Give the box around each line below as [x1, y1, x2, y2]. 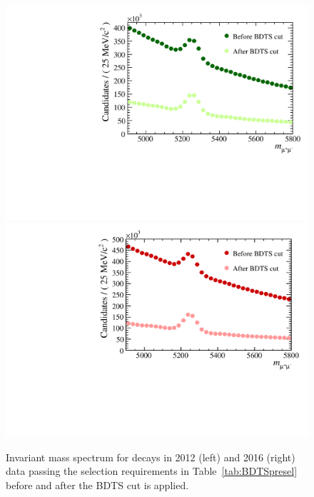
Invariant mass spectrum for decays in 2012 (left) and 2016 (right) [6, 449, 295, 464]
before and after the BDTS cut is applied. [6, 477, 189, 492]
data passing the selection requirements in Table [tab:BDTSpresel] [6, 463, 298, 478]
